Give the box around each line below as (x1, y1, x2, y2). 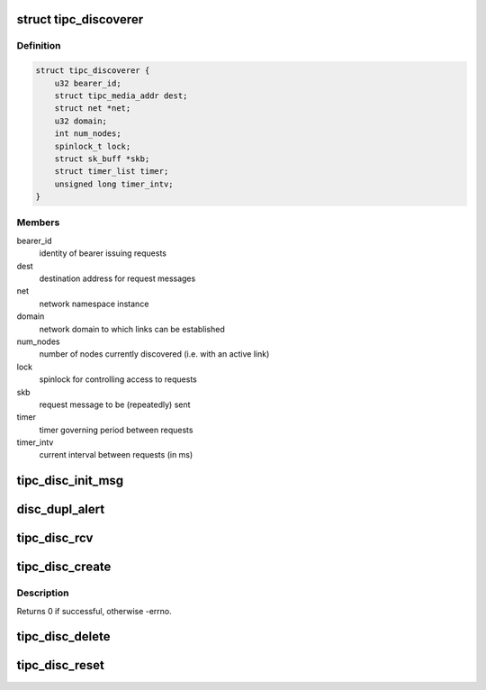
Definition (16, 40, 61, 52)
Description (16, 586, 69, 599)
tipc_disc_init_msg (16, 473, 124, 488)
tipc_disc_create (16, 559, 112, 575)
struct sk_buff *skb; (54, 153, 150, 164)
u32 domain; (54, 115, 108, 126)
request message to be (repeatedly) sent (39, 399, 191, 410)
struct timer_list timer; (54, 167, 169, 177)
